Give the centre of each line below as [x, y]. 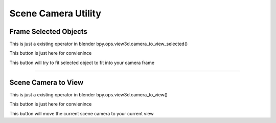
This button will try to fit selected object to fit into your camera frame [82, 63]
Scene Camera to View [47, 82]
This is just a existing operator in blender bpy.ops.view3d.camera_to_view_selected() [99, 44]
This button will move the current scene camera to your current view [82, 113]
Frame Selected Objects [49, 32]
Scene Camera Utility [55, 13]
